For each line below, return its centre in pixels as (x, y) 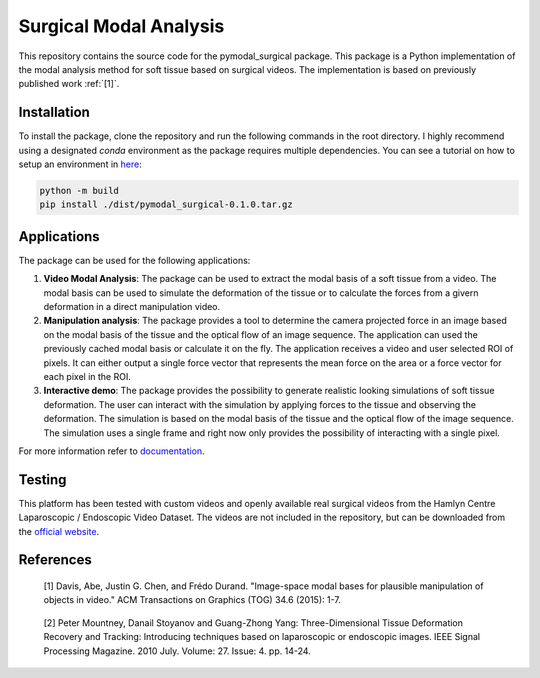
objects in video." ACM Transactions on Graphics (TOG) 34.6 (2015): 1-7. (192, 600)
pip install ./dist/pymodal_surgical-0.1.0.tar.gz (166, 204)
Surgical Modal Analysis (121, 26)
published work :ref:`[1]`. (69, 84)
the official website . (59, 531)
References (55, 560)
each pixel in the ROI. (87, 377)
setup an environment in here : (80, 164)
